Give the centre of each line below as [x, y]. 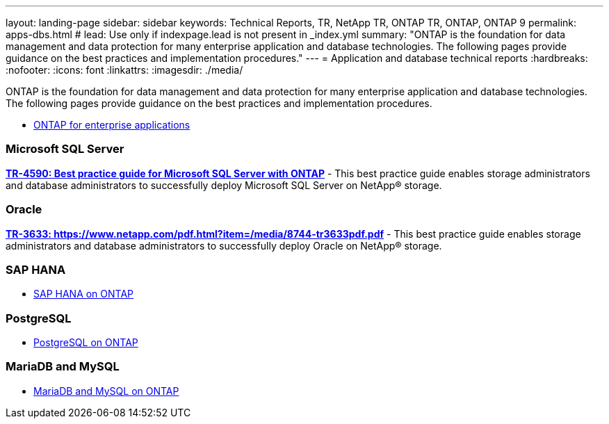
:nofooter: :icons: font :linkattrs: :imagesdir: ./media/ [124, 70]
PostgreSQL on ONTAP [86, 342]
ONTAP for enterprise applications [112, 125]
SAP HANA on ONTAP [84, 294]
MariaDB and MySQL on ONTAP [106, 391]
